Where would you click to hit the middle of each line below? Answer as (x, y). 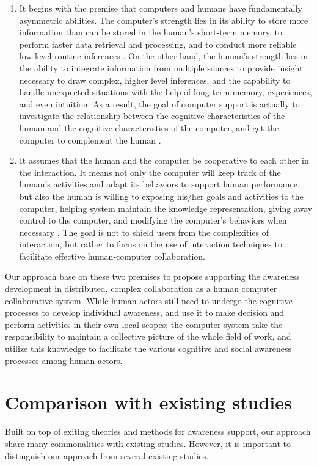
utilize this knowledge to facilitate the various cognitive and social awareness (148, 348)
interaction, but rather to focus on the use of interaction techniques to (151, 244)
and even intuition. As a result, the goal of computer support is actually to (159, 104)
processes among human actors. (64, 360)
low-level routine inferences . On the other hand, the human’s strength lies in (163, 56)
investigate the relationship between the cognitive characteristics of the (152, 116)
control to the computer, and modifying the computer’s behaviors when (153, 220)
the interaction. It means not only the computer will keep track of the (150, 172)
